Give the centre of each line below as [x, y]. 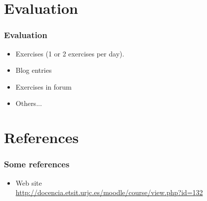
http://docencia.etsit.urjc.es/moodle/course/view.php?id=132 [109, 192]
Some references [37, 164]
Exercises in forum [44, 86]
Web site [29, 182]
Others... [29, 103]
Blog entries [34, 70]
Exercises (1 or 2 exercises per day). [70, 53]
